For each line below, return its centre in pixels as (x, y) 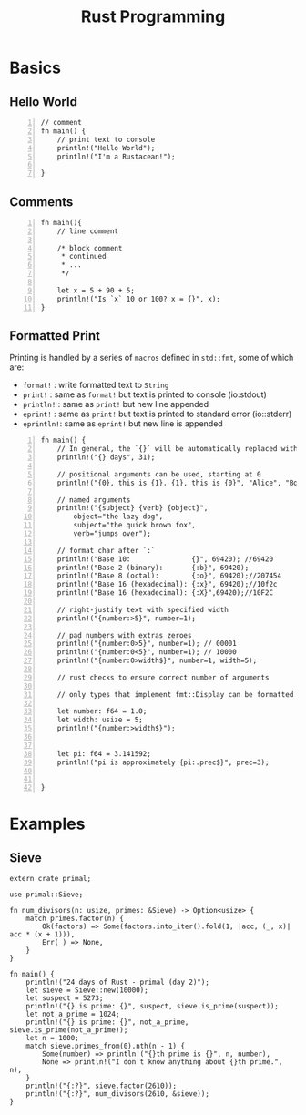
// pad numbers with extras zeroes (124, 635)
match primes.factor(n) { (75, 919)
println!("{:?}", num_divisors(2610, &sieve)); (117, 1094)
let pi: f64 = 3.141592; (104, 753)
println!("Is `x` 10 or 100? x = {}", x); (138, 299)
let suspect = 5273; (65, 998)
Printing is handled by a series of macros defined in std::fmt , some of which (152, 358)
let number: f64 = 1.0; (102, 711)
